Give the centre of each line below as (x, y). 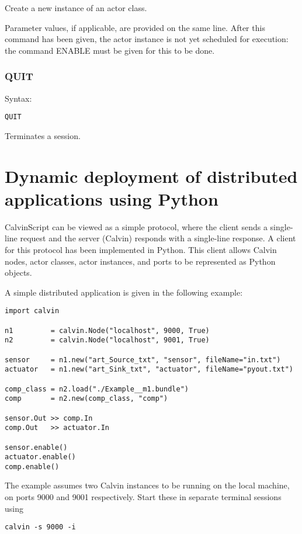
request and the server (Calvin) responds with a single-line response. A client (158, 238)
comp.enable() (32, 467)
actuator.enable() (40, 457)
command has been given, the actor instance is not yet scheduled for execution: (147, 39)
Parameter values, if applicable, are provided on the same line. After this (135, 27)
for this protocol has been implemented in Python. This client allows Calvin (141, 249)
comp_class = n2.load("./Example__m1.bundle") (97, 389)
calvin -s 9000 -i (40, 527)
